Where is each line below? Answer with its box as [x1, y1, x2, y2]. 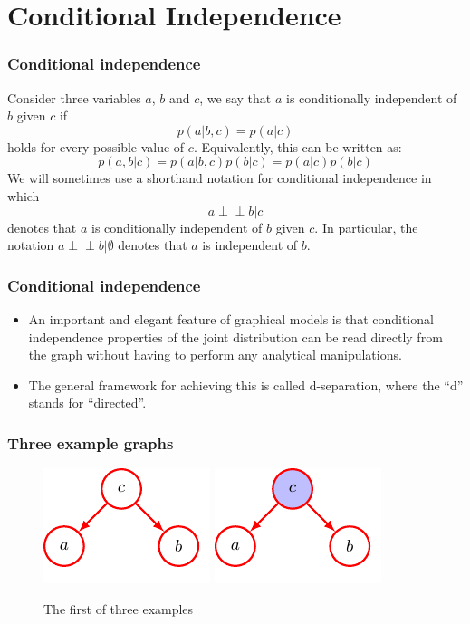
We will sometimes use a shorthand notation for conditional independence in [7, 168, 432, 187]
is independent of [202, 235, 298, 254]
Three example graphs [7, 431, 174, 454]
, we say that [199, 88, 272, 107]
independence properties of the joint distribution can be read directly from [28, 327, 443, 346]
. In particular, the [314, 217, 418, 236]
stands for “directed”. [28, 393, 147, 412]
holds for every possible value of [7, 137, 185, 156]
